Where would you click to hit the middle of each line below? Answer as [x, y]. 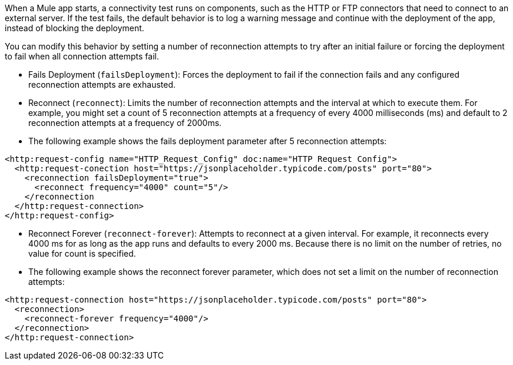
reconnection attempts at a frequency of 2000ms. [125, 123]
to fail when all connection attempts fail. [82, 56]
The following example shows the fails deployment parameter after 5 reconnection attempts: [208, 141]
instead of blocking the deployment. [75, 28]
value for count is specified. [82, 253]
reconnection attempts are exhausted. [102, 84]
